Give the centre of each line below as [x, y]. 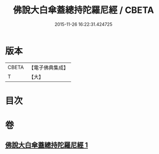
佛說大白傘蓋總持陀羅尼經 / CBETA [83, 10]
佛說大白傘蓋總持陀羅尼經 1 [47, 145]
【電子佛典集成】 [48, 68]
